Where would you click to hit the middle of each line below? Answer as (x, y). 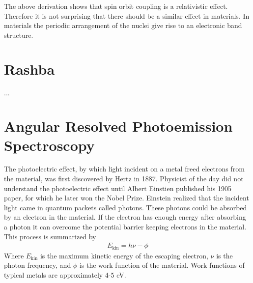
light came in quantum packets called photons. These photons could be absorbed (126, 207)
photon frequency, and (38, 265)
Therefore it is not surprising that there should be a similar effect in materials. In (127, 15)
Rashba (29, 69)
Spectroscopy (49, 145)
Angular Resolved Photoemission (118, 126)
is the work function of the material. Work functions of (162, 265)
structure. (19, 35)
